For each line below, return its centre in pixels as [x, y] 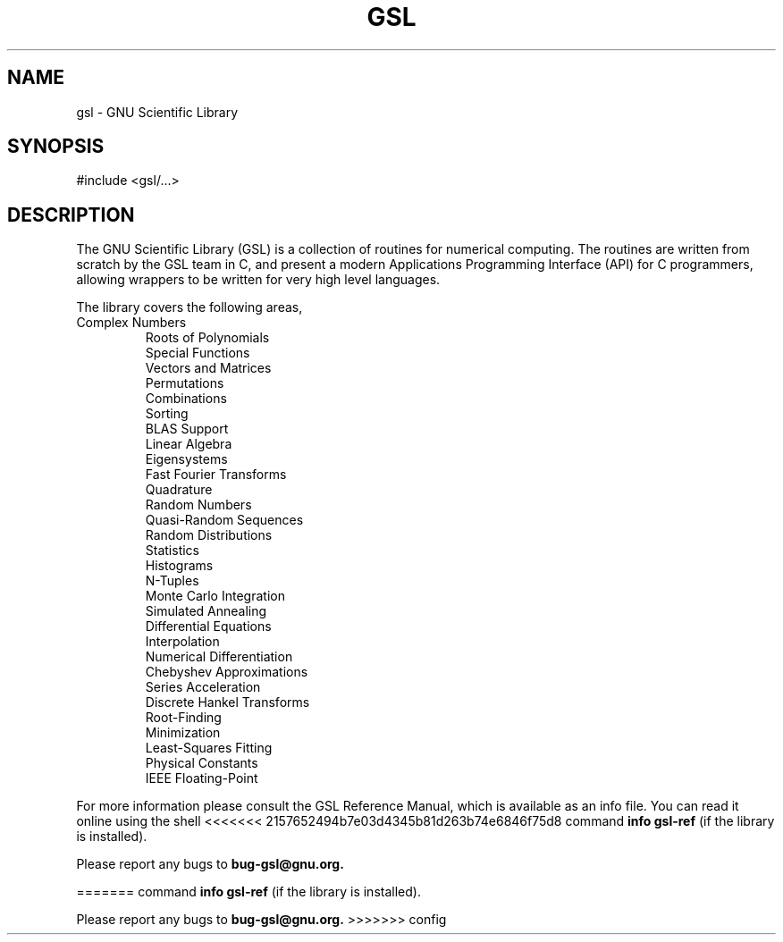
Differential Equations [208, 627]
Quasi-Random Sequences [224, 520]
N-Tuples [172, 581]
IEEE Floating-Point [202, 778]
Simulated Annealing [206, 611]
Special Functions [198, 353]
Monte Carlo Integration [215, 596]
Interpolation [182, 642]
